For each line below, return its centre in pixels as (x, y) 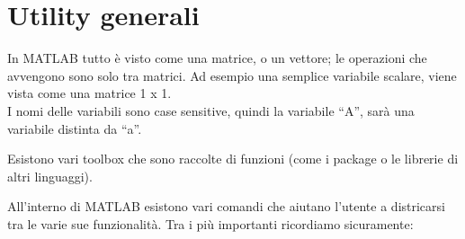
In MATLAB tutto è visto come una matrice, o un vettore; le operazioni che (217, 58)
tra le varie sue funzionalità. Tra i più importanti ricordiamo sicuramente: (210, 223)
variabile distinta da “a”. (75, 128)
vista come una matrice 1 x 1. (89, 93)
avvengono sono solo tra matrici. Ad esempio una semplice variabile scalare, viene (232, 75)
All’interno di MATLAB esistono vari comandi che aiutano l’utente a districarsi (226, 206)
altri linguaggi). (50, 176)
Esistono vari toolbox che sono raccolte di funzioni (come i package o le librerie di (233, 159)
